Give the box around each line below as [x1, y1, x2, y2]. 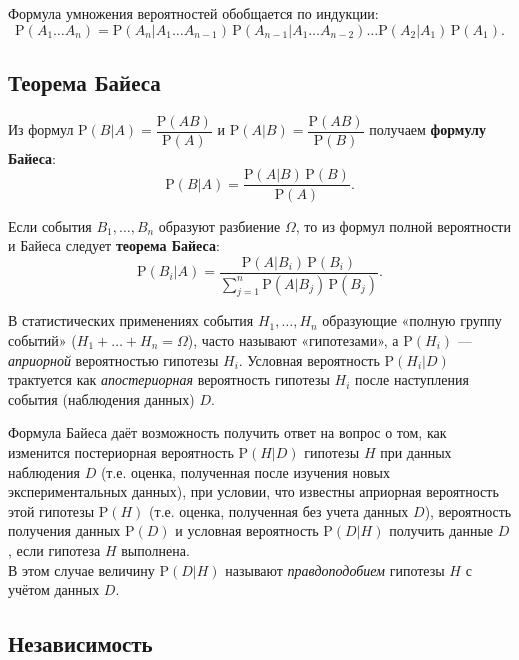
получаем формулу [369, 119, 486, 140]
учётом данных [8, 579, 100, 600]
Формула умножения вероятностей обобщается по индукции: [8, 3, 379, 23]
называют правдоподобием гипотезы [225, 559, 445, 580]
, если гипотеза [8, 539, 101, 560]
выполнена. [121, 539, 190, 560]
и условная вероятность [175, 520, 319, 541]
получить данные [389, 520, 494, 541]
